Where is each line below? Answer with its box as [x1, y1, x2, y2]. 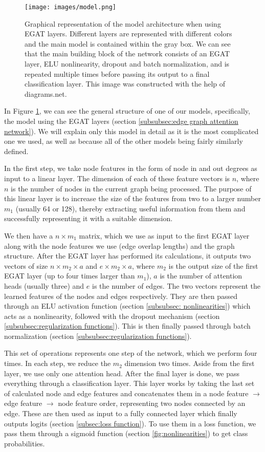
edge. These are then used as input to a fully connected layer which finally [4, 408, 237, 419]
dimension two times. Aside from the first [124, 358, 255, 369]
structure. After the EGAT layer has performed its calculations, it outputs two [4, 250, 251, 261]
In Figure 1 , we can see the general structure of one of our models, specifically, [4, 105, 250, 116]
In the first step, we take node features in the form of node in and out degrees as [4, 163, 257, 174]
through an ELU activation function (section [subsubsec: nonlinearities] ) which [4, 300, 251, 311]
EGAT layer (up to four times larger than [4, 270, 135, 281]
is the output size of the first [168, 260, 258, 271]
